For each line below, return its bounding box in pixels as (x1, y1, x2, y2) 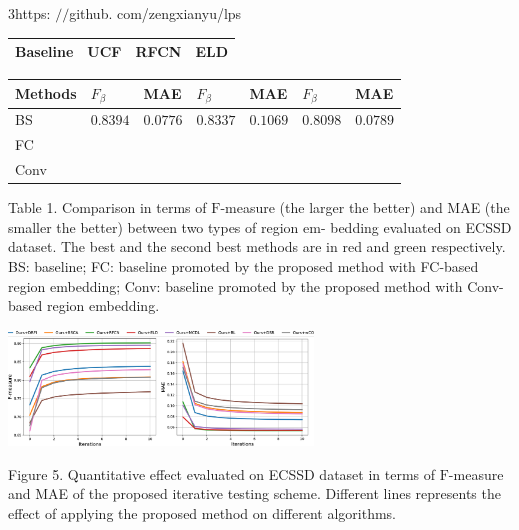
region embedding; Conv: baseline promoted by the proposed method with (8, 275, 463, 296)
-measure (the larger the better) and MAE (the (220, 197, 510, 218)
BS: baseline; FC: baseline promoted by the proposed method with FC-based (8, 255, 479, 276)
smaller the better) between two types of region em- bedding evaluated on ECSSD (8, 216, 512, 237)
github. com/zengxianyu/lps (69, 3, 242, 23)
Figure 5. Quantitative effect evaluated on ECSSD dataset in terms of (8, 463, 436, 484)
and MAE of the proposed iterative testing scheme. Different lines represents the (8, 483, 501, 504)
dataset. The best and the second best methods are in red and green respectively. (8, 236, 506, 257)
